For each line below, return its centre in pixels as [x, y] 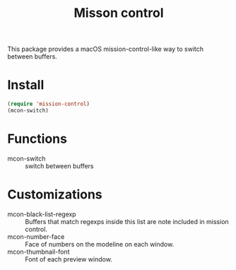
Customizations [55, 194]
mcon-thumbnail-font [39, 252]
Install [26, 85]
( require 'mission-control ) [49, 104]
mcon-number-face [36, 236]
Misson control [119, 13]
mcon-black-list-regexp [42, 214]
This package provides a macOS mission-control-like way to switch [105, 49]
